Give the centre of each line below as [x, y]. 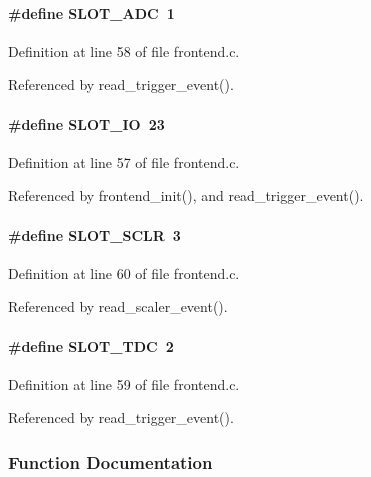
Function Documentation [110, 461]
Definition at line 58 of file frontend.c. [124, 50]
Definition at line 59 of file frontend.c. [124, 383]
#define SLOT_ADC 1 [91, 12]
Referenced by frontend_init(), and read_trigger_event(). [186, 195]
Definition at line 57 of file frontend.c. [124, 161]
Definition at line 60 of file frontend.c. [124, 272]
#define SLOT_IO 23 [86, 123]
